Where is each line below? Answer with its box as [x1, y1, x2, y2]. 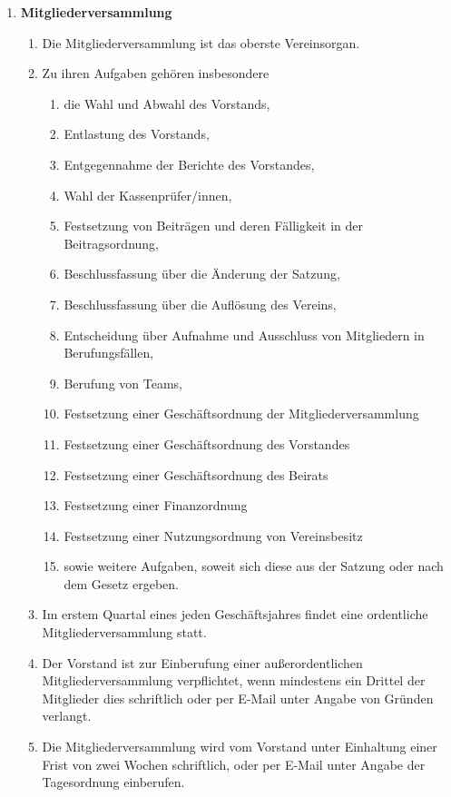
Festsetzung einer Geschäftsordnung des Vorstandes [64, 434, 350, 453]
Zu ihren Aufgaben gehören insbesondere [42, 64, 270, 83]
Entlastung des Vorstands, [64, 124, 210, 143]
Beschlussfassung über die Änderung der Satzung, [64, 264, 340, 283]
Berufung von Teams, [64, 373, 182, 392]
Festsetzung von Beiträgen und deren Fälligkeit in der [64, 216, 363, 235]
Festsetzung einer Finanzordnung [64, 496, 248, 515]
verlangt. [42, 706, 92, 725]
